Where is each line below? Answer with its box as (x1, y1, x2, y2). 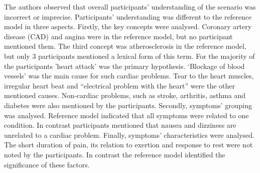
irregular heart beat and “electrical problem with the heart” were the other (4, 80, 235, 91)
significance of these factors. (4, 159, 90, 169)
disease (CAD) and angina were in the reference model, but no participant (4, 31, 233, 41)
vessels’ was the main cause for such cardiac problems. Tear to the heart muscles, (4, 70, 254, 81)
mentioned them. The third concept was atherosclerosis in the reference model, (4, 41, 246, 51)
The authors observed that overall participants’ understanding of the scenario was (4, 2, 256, 12)
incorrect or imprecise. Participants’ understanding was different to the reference (4, 11, 252, 22)
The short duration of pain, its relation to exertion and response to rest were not (4, 139, 253, 150)
